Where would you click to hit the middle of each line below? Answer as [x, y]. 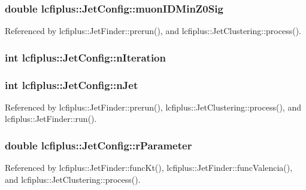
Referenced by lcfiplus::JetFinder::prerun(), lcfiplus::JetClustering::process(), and [153, 107]
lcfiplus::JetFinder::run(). [51, 119]
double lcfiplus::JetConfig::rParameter [99, 145]
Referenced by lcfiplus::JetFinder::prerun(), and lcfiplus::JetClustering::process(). [153, 31]
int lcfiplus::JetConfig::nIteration [85, 57]
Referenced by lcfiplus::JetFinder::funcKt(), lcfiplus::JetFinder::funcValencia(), [149, 168]
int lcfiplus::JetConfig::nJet [72, 85]
